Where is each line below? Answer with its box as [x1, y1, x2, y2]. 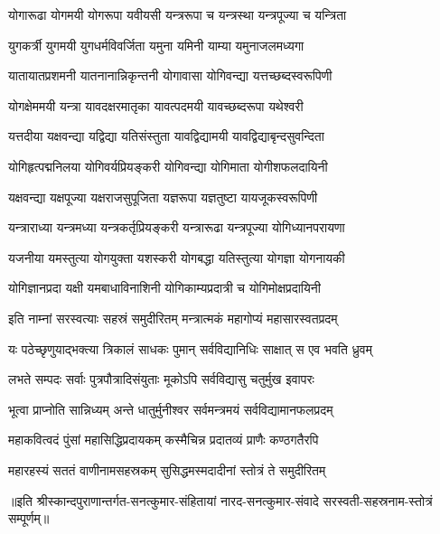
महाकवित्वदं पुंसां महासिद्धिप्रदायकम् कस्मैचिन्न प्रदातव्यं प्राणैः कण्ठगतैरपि [8, 430, 319, 449]
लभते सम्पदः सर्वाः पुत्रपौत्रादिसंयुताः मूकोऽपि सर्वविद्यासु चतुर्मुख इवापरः [8, 370, 314, 389]
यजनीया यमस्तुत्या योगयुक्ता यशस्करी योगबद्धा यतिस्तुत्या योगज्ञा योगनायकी [8, 248, 345, 267]
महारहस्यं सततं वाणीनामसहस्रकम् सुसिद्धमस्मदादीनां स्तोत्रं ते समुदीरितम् [8, 460, 326, 479]
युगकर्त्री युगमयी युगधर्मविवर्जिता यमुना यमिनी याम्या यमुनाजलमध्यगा [8, 35, 304, 54]
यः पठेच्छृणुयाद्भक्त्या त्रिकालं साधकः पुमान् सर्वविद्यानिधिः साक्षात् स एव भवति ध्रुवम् [8, 339, 372, 358]
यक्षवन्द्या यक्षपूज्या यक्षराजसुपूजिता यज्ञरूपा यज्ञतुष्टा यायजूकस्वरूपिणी [8, 187, 318, 206]
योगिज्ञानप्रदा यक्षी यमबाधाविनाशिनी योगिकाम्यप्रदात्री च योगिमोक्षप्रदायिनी [8, 278, 321, 297]
